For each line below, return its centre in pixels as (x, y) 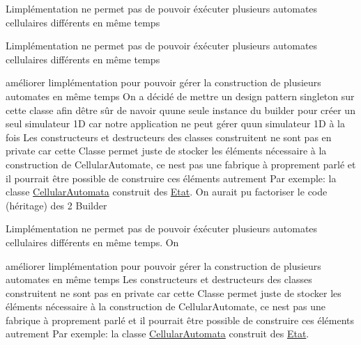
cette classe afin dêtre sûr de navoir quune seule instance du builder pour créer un (180, 110)
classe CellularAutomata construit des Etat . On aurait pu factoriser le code (167, 192)
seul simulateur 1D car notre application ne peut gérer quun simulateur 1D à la (175, 123)
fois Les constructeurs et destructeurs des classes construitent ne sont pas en (169, 137)
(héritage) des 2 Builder (56, 205)
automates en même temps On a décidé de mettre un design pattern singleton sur (180, 96)
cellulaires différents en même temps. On (92, 242)
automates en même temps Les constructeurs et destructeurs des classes (159, 279)
